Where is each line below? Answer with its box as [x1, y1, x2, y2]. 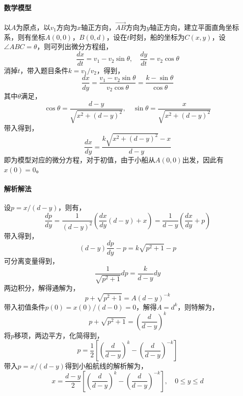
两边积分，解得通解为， [4, 283, 80, 293]
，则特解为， [177, 301, 219, 312]
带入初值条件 [4, 301, 45, 312]
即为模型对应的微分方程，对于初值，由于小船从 [4, 155, 155, 165]
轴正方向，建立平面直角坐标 [150, 22, 240, 32]
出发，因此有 [182, 155, 224, 165]
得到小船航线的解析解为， [65, 361, 148, 371]
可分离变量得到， [4, 256, 59, 266]
